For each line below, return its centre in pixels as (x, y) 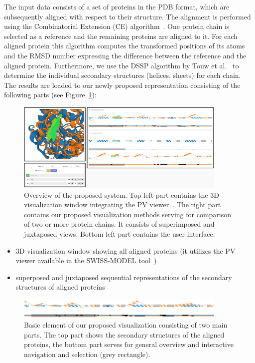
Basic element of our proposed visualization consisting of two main (126, 325)
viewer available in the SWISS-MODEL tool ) (86, 260)
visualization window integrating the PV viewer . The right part (123, 204)
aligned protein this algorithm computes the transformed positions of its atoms (125, 46)
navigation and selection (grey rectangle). (87, 354)
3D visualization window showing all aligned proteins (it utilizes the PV (126, 250)
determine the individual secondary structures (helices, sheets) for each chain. (123, 75)
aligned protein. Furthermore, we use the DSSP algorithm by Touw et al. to (122, 65)
